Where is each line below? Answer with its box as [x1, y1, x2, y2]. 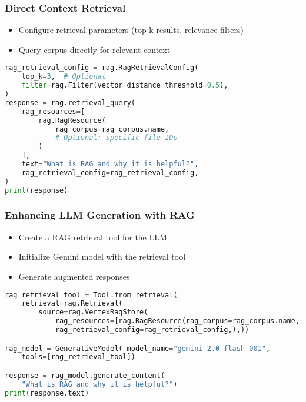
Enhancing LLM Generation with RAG [5, 207, 195, 222]
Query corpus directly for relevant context [18, 43, 171, 55]
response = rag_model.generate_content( [5, 371, 165, 380]
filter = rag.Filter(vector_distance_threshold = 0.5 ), [21, 81, 228, 90]
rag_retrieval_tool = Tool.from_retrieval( [5, 290, 178, 299]
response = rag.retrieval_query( [5, 98, 135, 107]
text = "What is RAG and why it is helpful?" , [21, 160, 199, 169]
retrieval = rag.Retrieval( [21, 299, 123, 308]
